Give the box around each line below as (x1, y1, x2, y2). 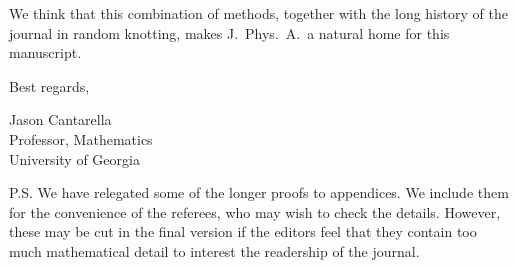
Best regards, (9, 75, 90, 96)
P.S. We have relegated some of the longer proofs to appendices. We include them (9, 182, 509, 203)
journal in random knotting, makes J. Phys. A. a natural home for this (9, 22, 450, 43)
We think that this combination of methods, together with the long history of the (9, 3, 508, 23)
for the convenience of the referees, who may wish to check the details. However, (9, 201, 501, 222)
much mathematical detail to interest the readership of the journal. (9, 240, 420, 261)
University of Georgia (9, 148, 140, 169)
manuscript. (9, 42, 82, 63)
